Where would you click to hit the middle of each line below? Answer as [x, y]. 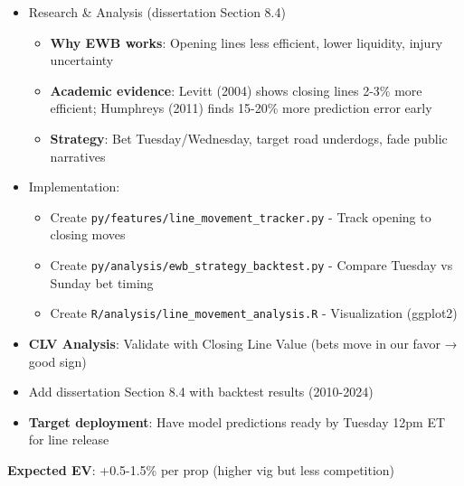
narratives [78, 156]
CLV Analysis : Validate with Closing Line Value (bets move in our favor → [243, 343]
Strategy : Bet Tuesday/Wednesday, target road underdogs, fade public [249, 138]
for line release [69, 439]
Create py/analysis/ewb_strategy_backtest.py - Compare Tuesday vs [251, 265]
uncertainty [82, 60]
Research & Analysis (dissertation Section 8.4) [157, 12]
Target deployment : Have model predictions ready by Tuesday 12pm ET [237, 421]
